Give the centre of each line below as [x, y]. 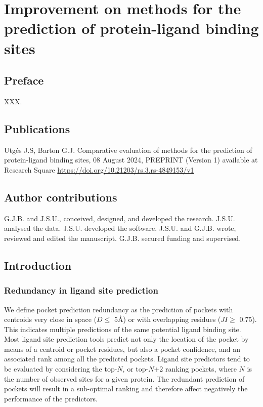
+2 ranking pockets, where [195, 369]
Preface [24, 80]
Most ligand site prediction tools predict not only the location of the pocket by [126, 339]
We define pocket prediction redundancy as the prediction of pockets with [119, 309]
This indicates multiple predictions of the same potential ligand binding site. [123, 329]
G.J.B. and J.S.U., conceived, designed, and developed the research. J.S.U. [120, 218]
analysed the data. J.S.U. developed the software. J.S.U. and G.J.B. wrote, [120, 228]
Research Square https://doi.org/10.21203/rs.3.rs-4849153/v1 [99, 169]
